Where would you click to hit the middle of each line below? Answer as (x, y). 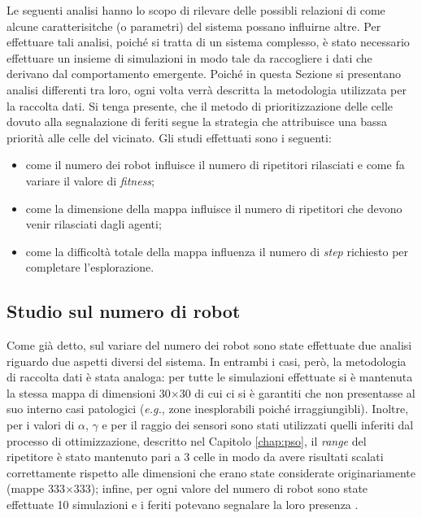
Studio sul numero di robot (124, 311)
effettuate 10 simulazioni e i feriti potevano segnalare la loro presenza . (183, 505)
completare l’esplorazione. (90, 267)
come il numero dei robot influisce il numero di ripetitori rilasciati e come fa (215, 165)
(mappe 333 (36, 488)
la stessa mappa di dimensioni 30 (89, 392)
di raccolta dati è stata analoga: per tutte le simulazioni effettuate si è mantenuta (210, 377)
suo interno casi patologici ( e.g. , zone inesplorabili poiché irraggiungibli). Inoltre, (208, 409)
